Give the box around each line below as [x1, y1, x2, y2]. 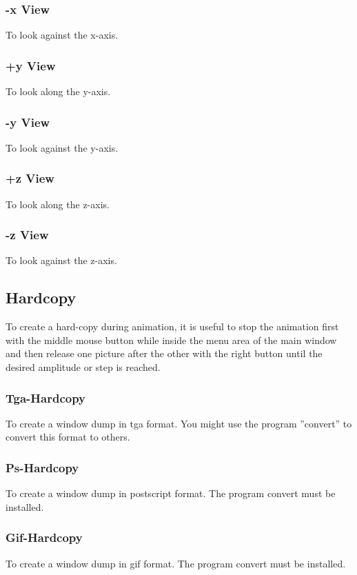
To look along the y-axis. [6, 84, 111, 99]
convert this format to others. [6, 430, 130, 444]
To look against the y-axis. [6, 140, 119, 154]
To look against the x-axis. [6, 28, 119, 42]
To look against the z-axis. [6, 253, 117, 268]
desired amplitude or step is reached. [6, 360, 161, 374]
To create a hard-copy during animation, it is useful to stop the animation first [6, 319, 339, 334]
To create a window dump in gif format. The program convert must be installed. [6, 556, 346, 570]
